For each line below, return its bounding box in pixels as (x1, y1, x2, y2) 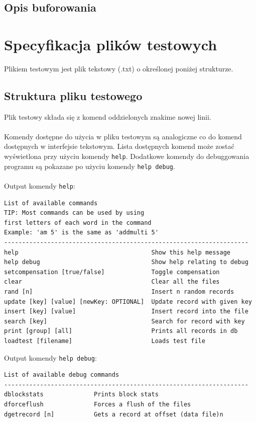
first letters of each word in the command (4, 219, 152, 226)
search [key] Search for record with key (4, 317, 245, 325)
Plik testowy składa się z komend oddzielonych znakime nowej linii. (4, 111, 211, 122)
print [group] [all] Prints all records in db (4, 327, 238, 335)
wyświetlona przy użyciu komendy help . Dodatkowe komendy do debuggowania (4, 151, 249, 161)
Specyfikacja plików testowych (4, 34, 217, 54)
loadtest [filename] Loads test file (4, 337, 205, 345)
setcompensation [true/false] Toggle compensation (4, 268, 220, 276)
